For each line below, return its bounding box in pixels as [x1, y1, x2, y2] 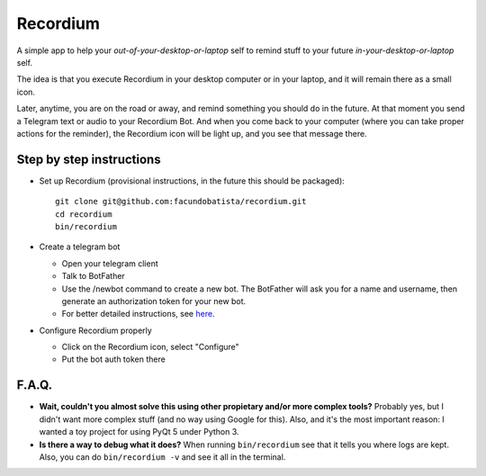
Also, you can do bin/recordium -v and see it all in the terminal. [39, 451, 286, 463]
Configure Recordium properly [39, 325, 152, 336]
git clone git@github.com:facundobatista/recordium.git [55, 196, 307, 207]
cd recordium [55, 209, 112, 220]
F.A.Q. [16, 378, 53, 393]
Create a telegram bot [39, 241, 121, 252]
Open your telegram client [61, 257, 158, 269]
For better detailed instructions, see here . [61, 309, 215, 319]
